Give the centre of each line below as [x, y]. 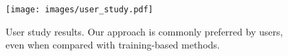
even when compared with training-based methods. [113, 45]
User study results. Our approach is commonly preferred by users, [144, 31]
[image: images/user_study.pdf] [79, 10]
